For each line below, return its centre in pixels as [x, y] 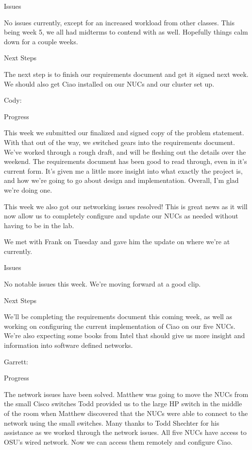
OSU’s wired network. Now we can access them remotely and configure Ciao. [118, 441]
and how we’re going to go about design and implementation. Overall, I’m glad [121, 180]
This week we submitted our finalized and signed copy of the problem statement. [124, 133]
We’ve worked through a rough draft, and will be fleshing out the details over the [125, 152]
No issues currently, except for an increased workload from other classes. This [119, 22]
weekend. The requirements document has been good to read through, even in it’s [126, 161]
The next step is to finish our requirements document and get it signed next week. [126, 74]
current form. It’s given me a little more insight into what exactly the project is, [123, 171]
